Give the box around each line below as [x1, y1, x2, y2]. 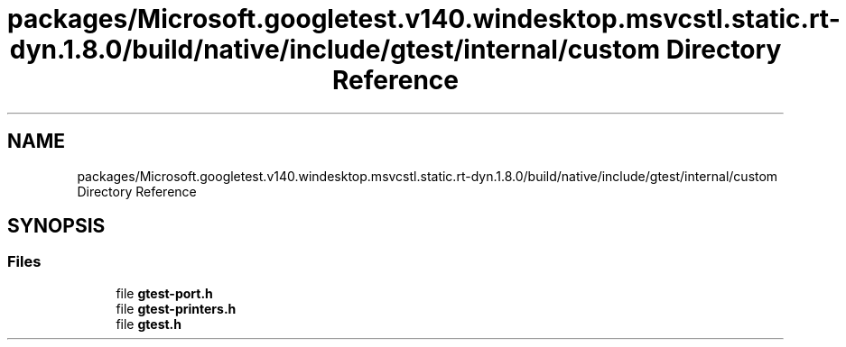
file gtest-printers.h [116, 300, 237, 316]
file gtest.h [116, 315, 181, 332]
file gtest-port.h [116, 285, 213, 301]
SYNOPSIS [7, 215, 106, 238]
